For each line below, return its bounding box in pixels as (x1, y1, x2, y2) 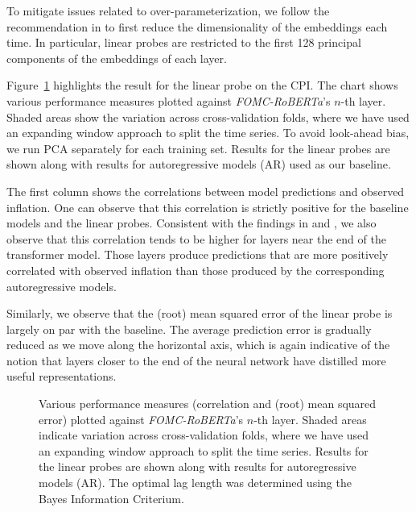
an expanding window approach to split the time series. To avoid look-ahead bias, (6, 124, 410, 141)
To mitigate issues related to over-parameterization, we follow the (6, 2, 330, 19)
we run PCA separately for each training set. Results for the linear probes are (6, 139, 390, 156)
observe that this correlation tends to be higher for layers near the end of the (6, 230, 386, 247)
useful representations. (6, 368, 117, 385)
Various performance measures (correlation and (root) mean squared (39, 395, 377, 412)
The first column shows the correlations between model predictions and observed (6, 182, 405, 199)
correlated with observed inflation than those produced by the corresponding (6, 261, 385, 278)
